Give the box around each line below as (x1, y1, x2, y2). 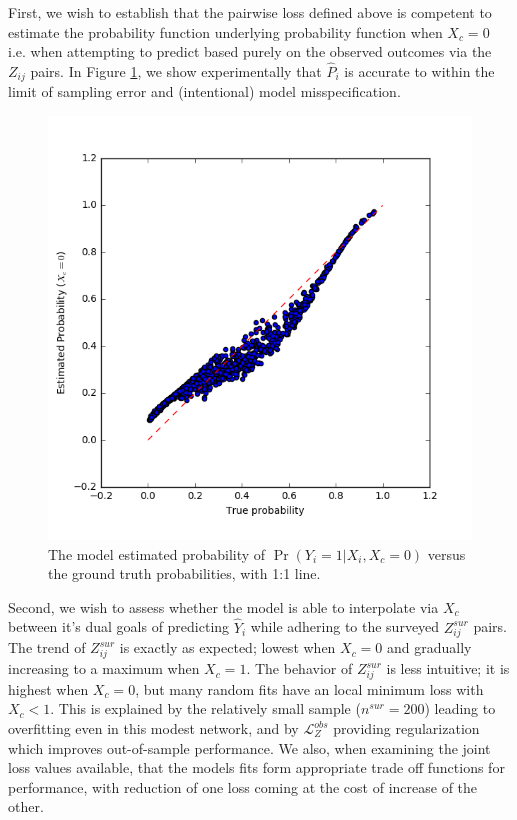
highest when (8, 678, 89, 699)
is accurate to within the (344, 61, 495, 81)
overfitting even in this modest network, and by (8, 718, 299, 739)
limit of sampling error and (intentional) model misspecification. (8, 81, 401, 102)
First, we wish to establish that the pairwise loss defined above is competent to (8, 2, 492, 22)
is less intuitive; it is (386, 658, 510, 679)
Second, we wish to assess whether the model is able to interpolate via (8, 596, 439, 617)
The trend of (8, 637, 86, 658)
